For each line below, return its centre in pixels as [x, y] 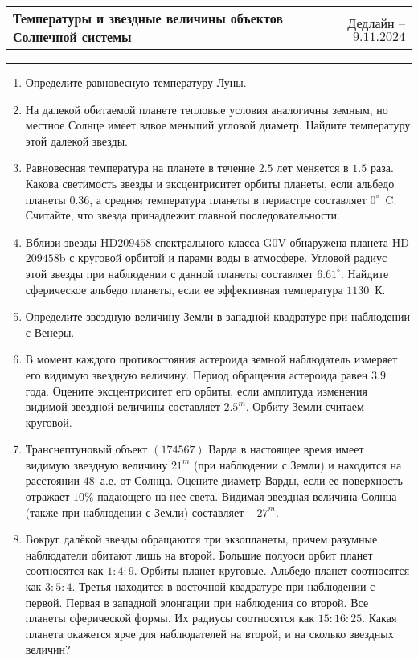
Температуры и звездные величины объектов [148, 18]
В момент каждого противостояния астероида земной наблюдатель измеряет [211, 359]
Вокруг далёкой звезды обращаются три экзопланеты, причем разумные [201, 539]
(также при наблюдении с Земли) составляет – [139, 512]
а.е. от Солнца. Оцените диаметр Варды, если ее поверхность [251, 480]
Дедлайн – [376, 23]
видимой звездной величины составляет [123, 406]
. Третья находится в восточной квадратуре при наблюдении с [223, 586]
